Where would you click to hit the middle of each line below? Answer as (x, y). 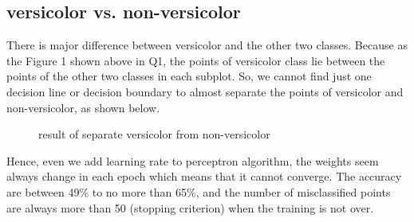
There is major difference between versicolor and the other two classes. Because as (207, 45)
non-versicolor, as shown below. (83, 107)
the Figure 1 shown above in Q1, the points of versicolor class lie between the (196, 60)
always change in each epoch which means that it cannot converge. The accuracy (204, 176)
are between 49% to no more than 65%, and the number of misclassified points (199, 191)
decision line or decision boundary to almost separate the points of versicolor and (205, 91)
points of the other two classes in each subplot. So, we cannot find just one (189, 76)
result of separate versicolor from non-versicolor (154, 134)
